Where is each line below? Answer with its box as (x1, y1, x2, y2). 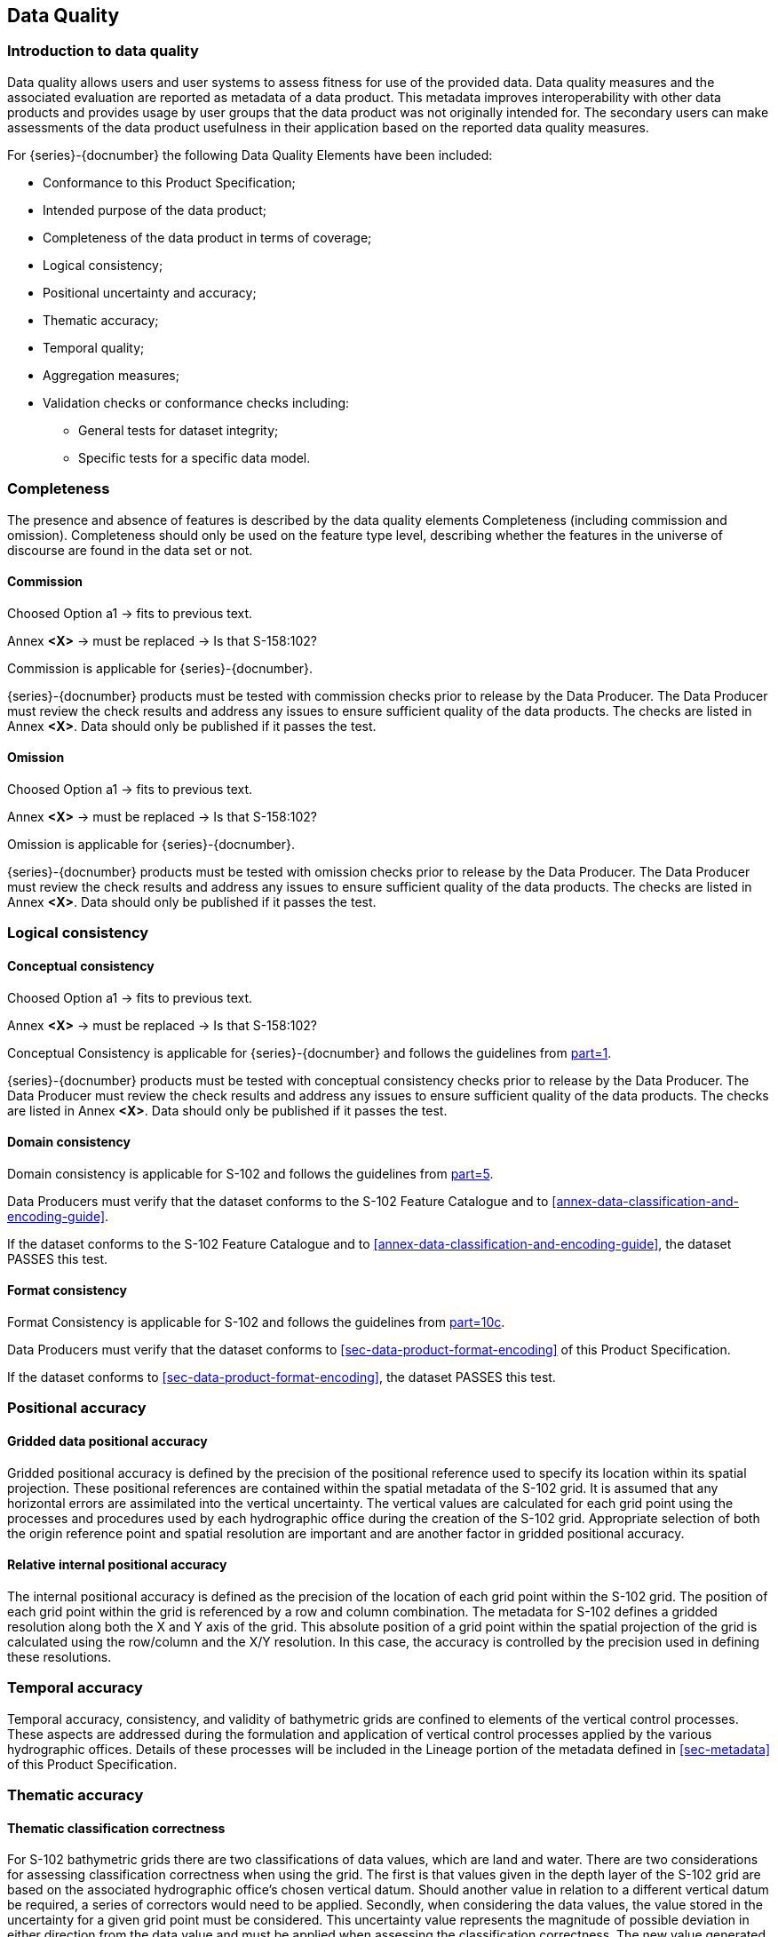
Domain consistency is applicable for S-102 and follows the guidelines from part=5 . (7, 1165, 494, 1181)
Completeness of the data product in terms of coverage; (43, 229, 372, 245)
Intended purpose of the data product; (43, 202, 266, 218)
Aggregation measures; (43, 367, 179, 383)
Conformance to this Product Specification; (43, 174, 296, 190)
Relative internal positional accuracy (7, 1557, 227, 1573)
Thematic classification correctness (7, 1820, 226, 1836)
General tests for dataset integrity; (78, 422, 279, 438)
